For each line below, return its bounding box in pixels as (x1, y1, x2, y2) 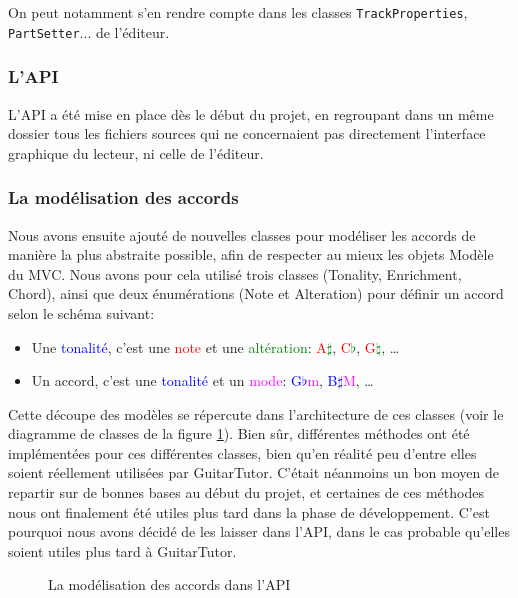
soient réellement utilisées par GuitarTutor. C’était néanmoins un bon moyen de (8, 462, 499, 483)
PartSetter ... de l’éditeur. (8, 21, 170, 42)
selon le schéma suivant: (8, 302, 155, 323)
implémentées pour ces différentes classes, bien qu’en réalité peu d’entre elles (8, 442, 477, 463)
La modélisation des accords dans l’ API (48, 574, 291, 595)
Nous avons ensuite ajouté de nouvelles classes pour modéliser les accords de (8, 224, 476, 245)
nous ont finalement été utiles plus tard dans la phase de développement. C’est (8, 501, 490, 522)
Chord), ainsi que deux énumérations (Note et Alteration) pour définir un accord (8, 283, 504, 304)
